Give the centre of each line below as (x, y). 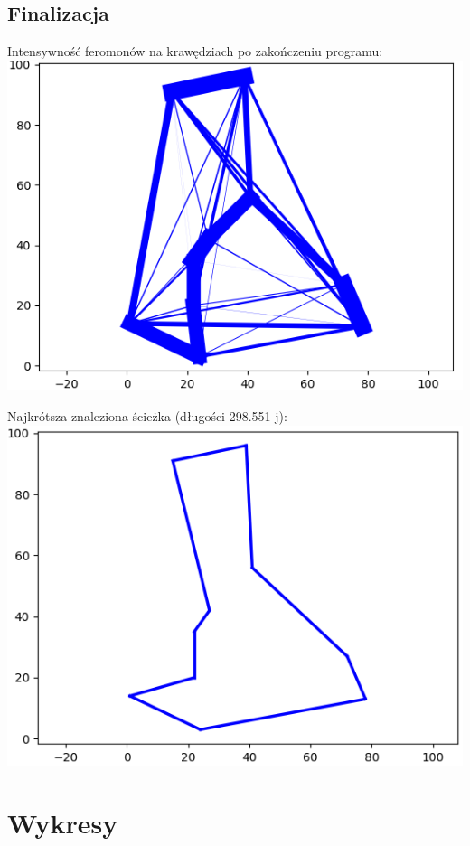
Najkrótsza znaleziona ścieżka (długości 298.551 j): (147, 415)
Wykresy (63, 822)
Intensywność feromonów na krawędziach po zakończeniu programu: (195, 51)
